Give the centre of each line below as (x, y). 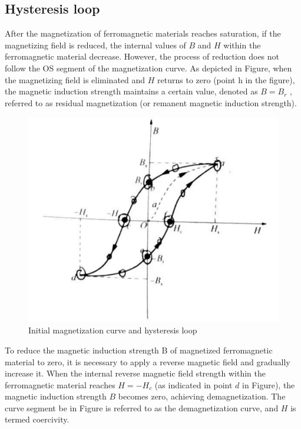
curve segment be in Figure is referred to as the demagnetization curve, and (142, 407)
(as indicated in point (193, 384)
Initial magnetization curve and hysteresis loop (113, 330)
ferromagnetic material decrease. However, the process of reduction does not (142, 56)
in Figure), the (269, 384)
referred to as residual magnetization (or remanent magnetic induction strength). (151, 102)
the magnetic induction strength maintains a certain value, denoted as (131, 91)
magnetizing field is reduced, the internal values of (95, 45)
